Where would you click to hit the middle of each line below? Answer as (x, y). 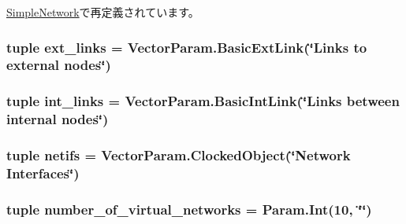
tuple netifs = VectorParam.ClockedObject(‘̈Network (179, 155)
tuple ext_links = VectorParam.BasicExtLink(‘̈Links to (187, 47)
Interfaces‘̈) (43, 173)
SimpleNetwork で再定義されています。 (103, 12)
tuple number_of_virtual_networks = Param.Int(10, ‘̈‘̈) (189, 209)
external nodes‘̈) (59, 65)
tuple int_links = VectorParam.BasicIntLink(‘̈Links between (203, 101)
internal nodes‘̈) (58, 119)
